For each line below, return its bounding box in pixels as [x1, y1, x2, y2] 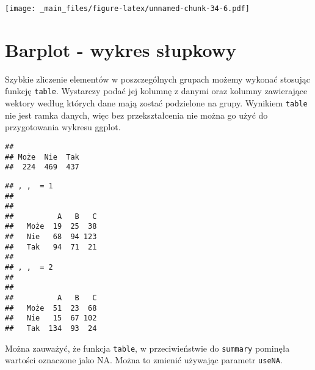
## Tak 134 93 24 [5, 324, 97, 333]
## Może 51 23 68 [5, 303, 97, 313]
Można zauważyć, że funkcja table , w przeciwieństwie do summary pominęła [5, 341, 290, 354]
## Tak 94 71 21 [5, 242, 97, 251]
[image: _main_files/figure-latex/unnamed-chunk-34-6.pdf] [5, 4, 250, 13]
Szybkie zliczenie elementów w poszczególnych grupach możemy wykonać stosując [5, 72, 310, 85]
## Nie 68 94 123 [5, 232, 97, 242]
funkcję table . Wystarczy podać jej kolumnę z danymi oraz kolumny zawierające [5, 84, 308, 97]
